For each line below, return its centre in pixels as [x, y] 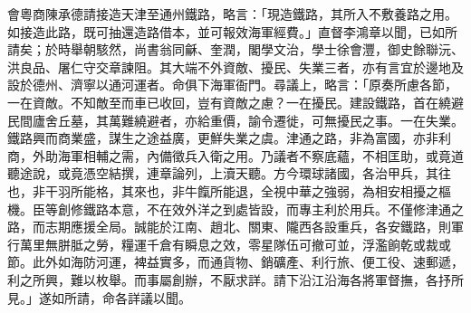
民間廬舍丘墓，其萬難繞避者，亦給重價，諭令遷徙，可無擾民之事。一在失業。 [235, 120]
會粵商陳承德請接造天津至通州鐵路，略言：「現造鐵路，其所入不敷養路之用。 [232, 14]
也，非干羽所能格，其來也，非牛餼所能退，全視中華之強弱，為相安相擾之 [223, 190]
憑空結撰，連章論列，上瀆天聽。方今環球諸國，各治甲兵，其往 [267, 173]
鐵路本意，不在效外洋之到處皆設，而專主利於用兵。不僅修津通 [267, 209]
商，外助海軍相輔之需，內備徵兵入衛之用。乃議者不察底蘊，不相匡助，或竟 [229, 155]
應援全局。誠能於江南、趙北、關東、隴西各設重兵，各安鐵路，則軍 [267, 227]
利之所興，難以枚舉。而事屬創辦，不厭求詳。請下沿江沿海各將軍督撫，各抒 [229, 279]
